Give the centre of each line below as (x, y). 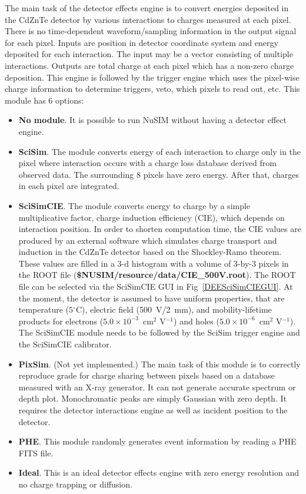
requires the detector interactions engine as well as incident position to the (153, 410)
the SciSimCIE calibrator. (65, 344)
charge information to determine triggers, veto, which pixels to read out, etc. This (152, 89)
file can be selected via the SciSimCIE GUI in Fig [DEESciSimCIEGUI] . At (156, 286)
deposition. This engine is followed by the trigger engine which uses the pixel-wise (152, 77)
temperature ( (44, 309)
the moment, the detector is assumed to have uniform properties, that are (152, 298)
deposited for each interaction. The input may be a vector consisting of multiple (149, 54)
